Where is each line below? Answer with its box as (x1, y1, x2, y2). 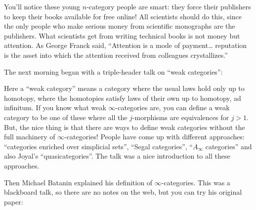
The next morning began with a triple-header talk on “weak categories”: (4, 66, 223, 77)
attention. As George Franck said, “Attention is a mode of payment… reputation (4, 40, 247, 50)
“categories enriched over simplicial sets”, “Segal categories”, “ (4, 141, 193, 151)
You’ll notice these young (4, 1, 81, 11)
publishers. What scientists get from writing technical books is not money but (4, 30, 240, 41)
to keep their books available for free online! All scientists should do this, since (4, 11, 242, 21)
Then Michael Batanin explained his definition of (4, 177, 153, 187)
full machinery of (4, 131, 55, 142)
